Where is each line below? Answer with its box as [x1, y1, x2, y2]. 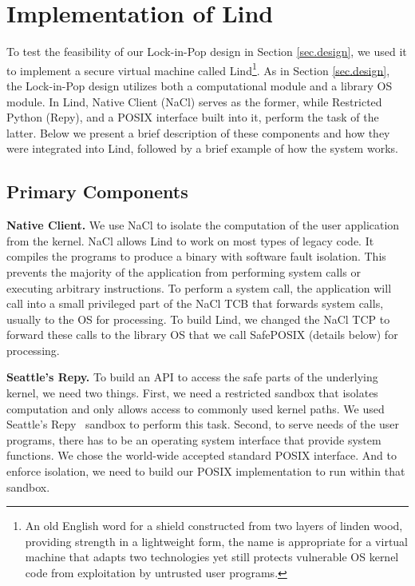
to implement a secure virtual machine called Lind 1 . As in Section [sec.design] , [6, 59, 390, 78]
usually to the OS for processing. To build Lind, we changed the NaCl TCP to [6, 310, 390, 327]
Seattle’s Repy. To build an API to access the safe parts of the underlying [6, 369, 378, 385]
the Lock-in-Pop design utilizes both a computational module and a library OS [6, 77, 393, 94]
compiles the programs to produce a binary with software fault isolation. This [6, 248, 386, 265]
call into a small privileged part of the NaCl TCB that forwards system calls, [6, 295, 384, 312]
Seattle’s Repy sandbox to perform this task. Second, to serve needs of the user [6, 416, 400, 433]
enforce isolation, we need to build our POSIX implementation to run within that [6, 463, 405, 480]
